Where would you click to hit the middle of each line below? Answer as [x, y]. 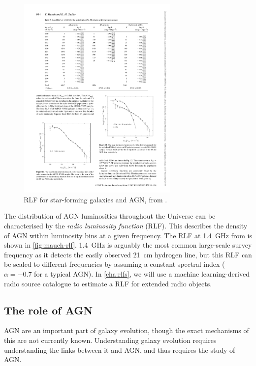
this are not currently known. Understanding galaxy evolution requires [110, 340]
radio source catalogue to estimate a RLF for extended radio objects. [108, 283]
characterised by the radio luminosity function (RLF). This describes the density [126, 225]
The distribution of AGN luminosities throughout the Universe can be [110, 216]
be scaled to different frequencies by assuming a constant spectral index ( [114, 264]
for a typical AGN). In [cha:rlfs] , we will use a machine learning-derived [142, 273]
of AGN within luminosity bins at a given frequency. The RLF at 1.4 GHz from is [128, 235]
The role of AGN [48, 310]
